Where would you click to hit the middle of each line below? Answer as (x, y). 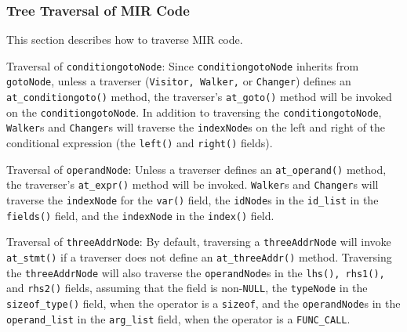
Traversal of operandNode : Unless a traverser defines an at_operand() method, (196, 169)
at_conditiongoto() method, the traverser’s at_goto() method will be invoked (199, 97)
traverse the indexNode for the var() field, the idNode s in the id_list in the (193, 200)
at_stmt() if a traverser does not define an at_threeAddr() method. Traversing (199, 257)
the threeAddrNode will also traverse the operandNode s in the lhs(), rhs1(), (196, 272)
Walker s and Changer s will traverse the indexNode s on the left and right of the (196, 127)
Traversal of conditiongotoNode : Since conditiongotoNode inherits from (183, 65)
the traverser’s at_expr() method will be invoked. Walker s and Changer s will (193, 184)
